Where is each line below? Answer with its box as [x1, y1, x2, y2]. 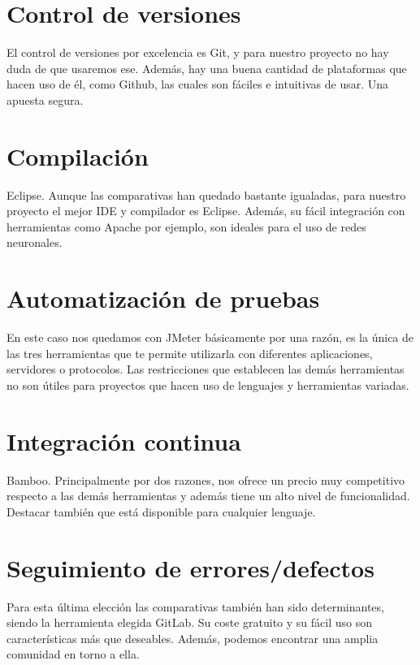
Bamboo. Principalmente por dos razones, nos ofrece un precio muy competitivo [6, 471, 405, 488]
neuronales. [6, 234, 63, 251]
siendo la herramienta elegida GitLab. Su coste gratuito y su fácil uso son [6, 614, 372, 631]
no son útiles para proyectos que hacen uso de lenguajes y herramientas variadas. [6, 376, 409, 393]
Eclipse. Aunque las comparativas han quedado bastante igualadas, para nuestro [6, 186, 406, 203]
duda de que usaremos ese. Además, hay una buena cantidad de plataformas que [6, 59, 407, 76]
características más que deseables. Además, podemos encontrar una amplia [6, 629, 379, 646]
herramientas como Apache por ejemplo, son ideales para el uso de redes [6, 218, 366, 235]
